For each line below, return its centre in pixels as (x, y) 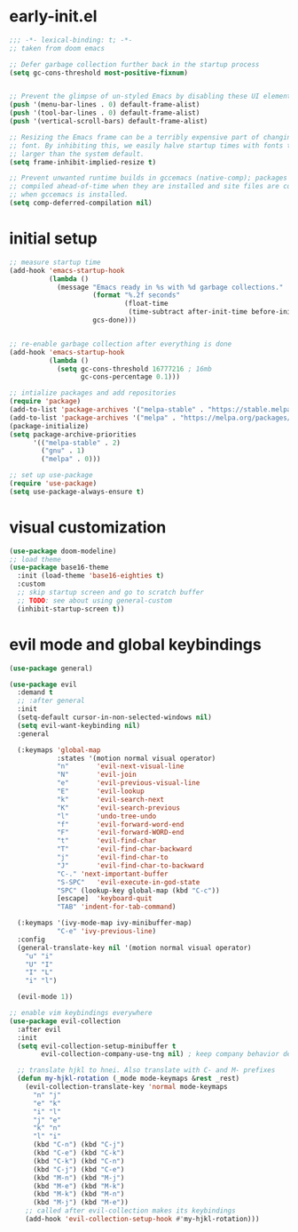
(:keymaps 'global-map (59, 750)
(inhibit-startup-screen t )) (71, 609)
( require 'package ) (45, 402)
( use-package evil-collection (65, 1021)
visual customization (88, 527)
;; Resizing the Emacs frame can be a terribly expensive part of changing (152, 137)
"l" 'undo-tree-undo (106, 816)
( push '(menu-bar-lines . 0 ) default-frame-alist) (105, 105)
